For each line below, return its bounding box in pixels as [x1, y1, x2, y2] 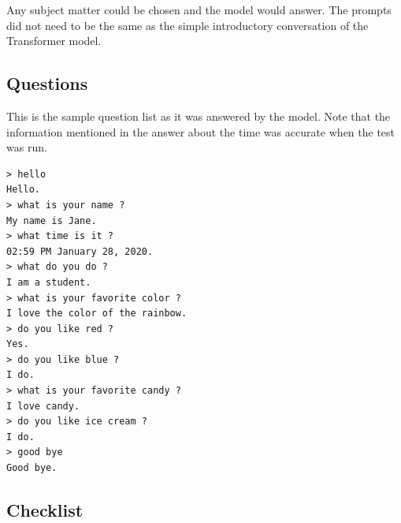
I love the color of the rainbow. [6, 308, 188, 319]
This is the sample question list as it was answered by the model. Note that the [6, 107, 391, 124]
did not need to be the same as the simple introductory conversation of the [6, 17, 369, 33]
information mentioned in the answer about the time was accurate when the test [6, 123, 395, 140]
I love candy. [6, 400, 80, 412]
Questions [6, 71, 88, 95]
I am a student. [6, 276, 91, 288]
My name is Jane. [6, 215, 97, 226]
